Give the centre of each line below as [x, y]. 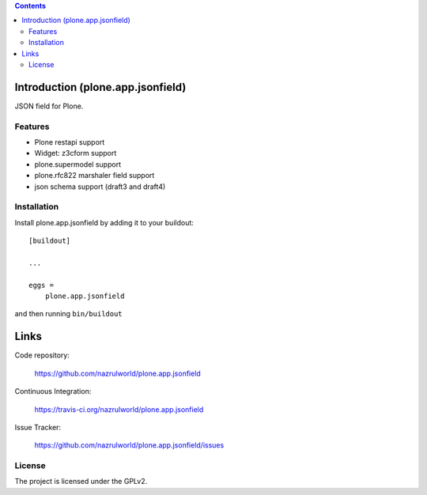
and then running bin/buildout [68, 314]
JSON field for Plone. [49, 106]
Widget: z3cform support [76, 153]
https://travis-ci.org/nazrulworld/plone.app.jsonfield [119, 409]
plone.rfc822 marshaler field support [94, 176]
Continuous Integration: [53, 391]
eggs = [42, 285]
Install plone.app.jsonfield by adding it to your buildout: [104, 222]
